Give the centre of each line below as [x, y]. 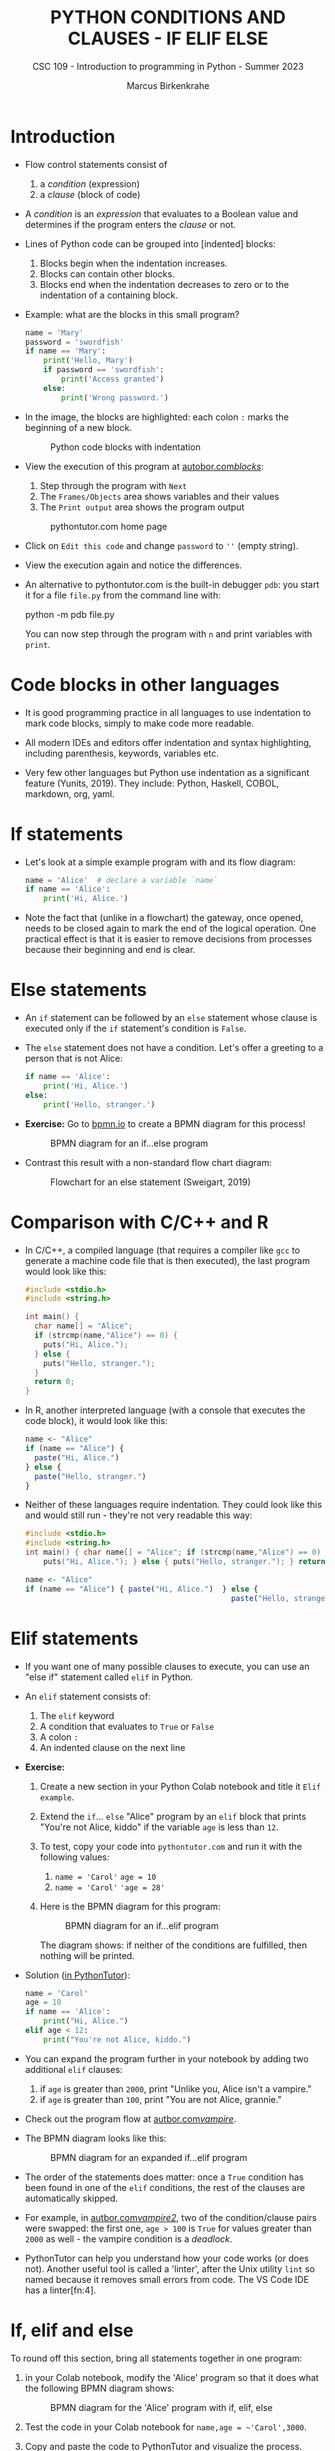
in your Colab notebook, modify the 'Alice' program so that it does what [172, 2377]
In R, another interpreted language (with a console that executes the [165, 1410]
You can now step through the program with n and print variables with [168, 633]
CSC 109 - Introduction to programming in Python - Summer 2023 [168, 66]
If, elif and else [72, 2330]
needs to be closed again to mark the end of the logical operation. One [170, 928]
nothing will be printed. [87, 1955]
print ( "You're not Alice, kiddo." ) [117, 2039]
